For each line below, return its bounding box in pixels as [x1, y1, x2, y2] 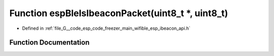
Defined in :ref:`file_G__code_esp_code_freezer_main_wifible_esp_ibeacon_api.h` [22, 25, 191, 31]
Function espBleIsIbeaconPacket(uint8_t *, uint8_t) [9, 8, 228, 19]
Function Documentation [9, 38, 90, 47]
